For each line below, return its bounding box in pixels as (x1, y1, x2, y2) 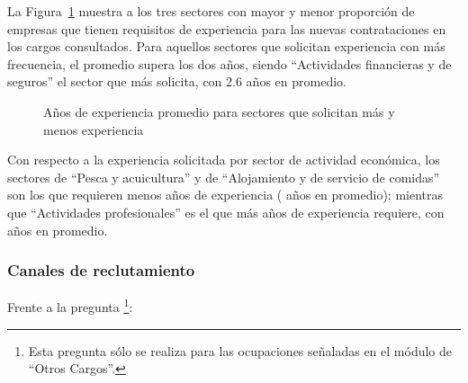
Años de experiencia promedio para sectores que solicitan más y (43, 102, 395, 120)
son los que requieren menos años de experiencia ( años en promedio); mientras (7, 185, 444, 204)
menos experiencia (43, 120, 144, 138)
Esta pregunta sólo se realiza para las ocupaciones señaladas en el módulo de (28, 341, 452, 360)
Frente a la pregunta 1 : (7, 295, 133, 316)
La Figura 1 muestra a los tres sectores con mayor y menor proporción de (7, 2, 415, 20)
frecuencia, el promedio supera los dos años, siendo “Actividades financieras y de (7, 54, 452, 73)
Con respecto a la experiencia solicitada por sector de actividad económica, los (7, 150, 440, 169)
